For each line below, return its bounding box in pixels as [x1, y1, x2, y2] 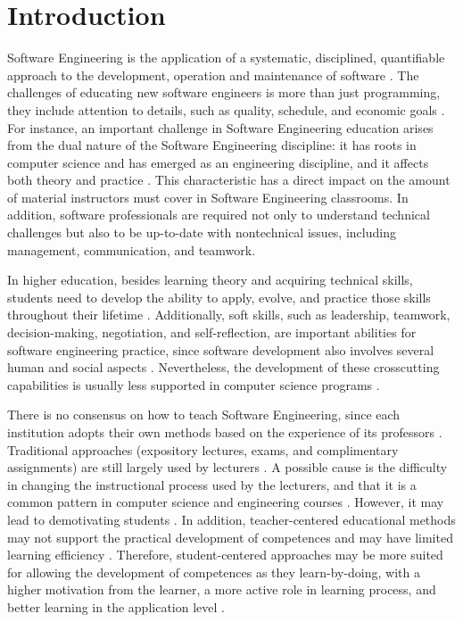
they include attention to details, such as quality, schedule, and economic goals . [7, 100, 445, 119]
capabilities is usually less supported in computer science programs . [7, 375, 380, 394]
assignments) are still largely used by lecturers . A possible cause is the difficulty [7, 458, 448, 477]
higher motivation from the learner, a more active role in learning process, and [7, 580, 436, 599]
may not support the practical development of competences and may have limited [7, 527, 453, 546]
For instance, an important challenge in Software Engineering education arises [7, 118, 434, 137]
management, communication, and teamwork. [7, 240, 256, 259]
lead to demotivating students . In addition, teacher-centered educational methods [7, 510, 456, 528]
